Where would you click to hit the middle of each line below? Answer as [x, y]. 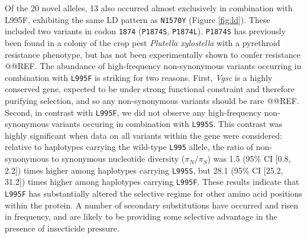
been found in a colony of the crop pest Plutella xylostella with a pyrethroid [143, 42]
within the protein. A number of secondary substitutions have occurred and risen [152, 205]
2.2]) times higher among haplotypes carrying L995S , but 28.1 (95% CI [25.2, [144, 170]
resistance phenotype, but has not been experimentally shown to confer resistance [153, 54]
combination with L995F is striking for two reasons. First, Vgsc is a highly [139, 77]
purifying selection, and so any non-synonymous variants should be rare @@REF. [152, 100]
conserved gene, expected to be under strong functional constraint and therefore [150, 89]
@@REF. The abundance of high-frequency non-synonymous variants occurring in [153, 66]
